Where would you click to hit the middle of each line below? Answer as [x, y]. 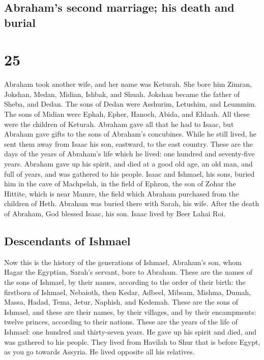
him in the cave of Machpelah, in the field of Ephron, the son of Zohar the [120, 184]
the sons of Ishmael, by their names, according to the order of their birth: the [125, 282]
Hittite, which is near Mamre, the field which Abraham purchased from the [122, 193]
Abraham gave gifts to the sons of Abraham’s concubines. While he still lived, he [130, 134]
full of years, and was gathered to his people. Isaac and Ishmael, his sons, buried [129, 173]
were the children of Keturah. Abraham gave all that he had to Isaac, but [119, 124]
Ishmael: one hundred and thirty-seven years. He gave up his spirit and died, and [130, 331]
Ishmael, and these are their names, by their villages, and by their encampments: [130, 312]
